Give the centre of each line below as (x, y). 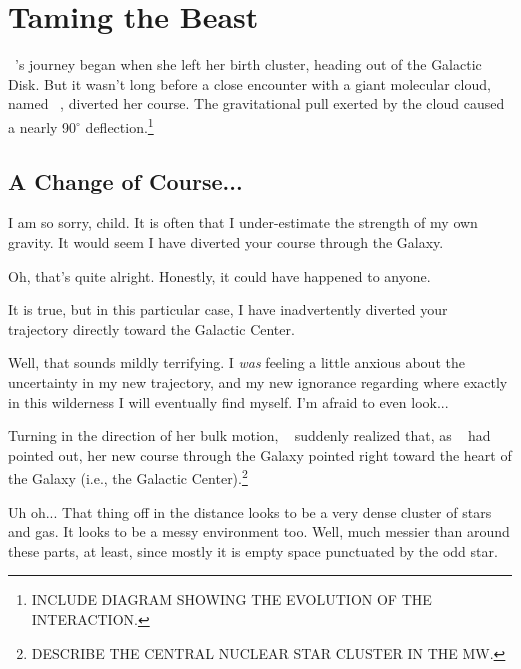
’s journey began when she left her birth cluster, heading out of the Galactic (248, 64)
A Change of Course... (125, 180)
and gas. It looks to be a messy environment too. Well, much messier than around (259, 531)
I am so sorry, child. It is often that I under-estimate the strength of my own (243, 222)
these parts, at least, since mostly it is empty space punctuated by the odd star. (253, 550)
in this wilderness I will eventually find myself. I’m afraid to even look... (228, 401)
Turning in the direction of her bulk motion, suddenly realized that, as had (249, 435)
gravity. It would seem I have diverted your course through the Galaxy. (226, 241)
